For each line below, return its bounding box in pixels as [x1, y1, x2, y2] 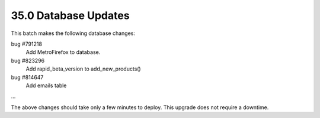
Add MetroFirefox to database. [25, 49, 101, 56]
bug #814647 [11, 74, 44, 81]
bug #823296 [11, 57, 44, 64]
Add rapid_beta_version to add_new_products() [25, 65, 142, 72]
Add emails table [25, 82, 67, 89]
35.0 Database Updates [11, 9, 130, 22]
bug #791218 [11, 40, 43, 47]
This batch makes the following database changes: [11, 30, 136, 37]
